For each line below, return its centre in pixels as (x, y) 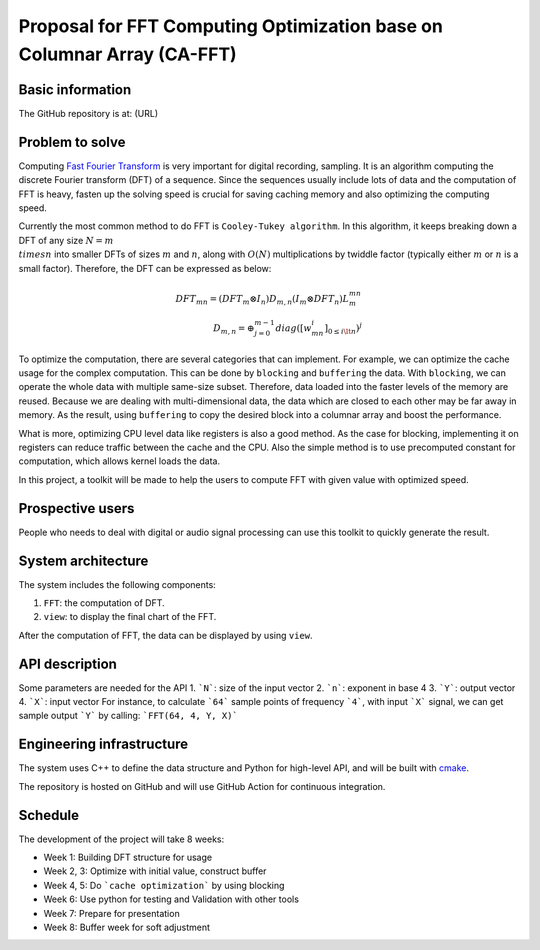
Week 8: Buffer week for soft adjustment (126, 927)
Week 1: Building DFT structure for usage (128, 857)
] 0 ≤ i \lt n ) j (343, 328)
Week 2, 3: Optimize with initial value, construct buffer (155, 871)
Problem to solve (72, 141)
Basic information (75, 89)
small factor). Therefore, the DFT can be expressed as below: (145, 268)
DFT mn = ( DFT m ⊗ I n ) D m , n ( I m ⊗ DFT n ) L (262, 300)
